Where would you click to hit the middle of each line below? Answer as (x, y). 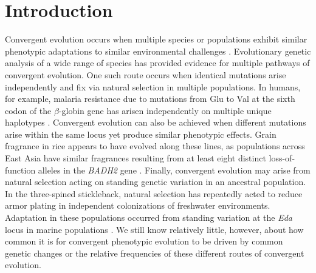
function (20, 170)
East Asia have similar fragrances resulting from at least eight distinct (136, 158)
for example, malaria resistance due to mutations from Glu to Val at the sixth (150, 99)
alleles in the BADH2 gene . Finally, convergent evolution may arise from (174, 170)
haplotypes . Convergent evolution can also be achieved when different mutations (156, 122)
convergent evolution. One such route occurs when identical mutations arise (146, 74)
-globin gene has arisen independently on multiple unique (165, 110)
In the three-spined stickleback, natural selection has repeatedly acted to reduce (154, 193)
